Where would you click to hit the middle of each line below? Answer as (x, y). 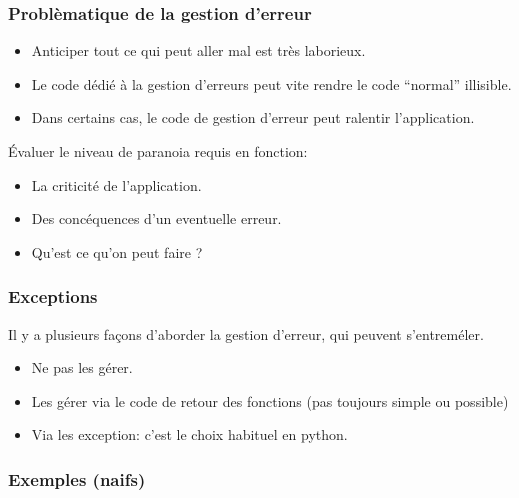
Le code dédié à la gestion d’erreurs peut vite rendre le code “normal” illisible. (271, 83)
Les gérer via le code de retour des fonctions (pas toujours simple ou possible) (270, 400)
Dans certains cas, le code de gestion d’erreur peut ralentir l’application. (253, 117)
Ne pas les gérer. (82, 367)
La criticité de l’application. (116, 184)
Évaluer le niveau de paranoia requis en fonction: (158, 151)
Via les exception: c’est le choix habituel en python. (189, 434)
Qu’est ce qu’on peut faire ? (117, 251)
